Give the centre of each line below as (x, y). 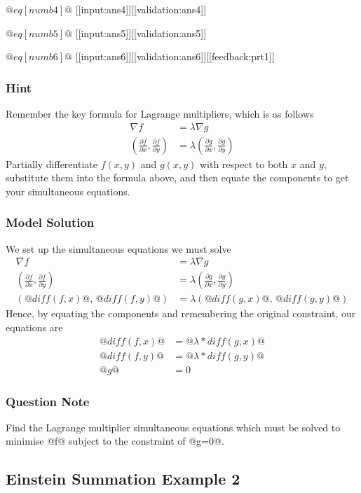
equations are (34, 327)
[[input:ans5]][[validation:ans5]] (141, 33)
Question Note (48, 401)
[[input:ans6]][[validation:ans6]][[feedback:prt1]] (175, 56)
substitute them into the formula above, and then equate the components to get (177, 178)
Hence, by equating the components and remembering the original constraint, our (181, 313)
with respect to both (244, 164)
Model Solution (50, 222)
